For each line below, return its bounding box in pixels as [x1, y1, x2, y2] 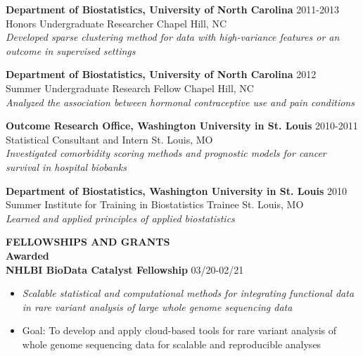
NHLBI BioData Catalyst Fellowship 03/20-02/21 [6, 262, 244, 276]
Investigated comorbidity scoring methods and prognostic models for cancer [6, 146, 326, 160]
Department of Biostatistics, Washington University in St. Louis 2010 [6, 183, 348, 198]
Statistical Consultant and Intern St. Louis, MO [6, 132, 213, 146]
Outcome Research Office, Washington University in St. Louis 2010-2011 [6, 118, 358, 133]
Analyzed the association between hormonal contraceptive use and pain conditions [6, 94, 355, 109]
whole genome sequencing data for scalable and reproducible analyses [22, 336, 321, 351]
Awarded [6, 248, 49, 262]
